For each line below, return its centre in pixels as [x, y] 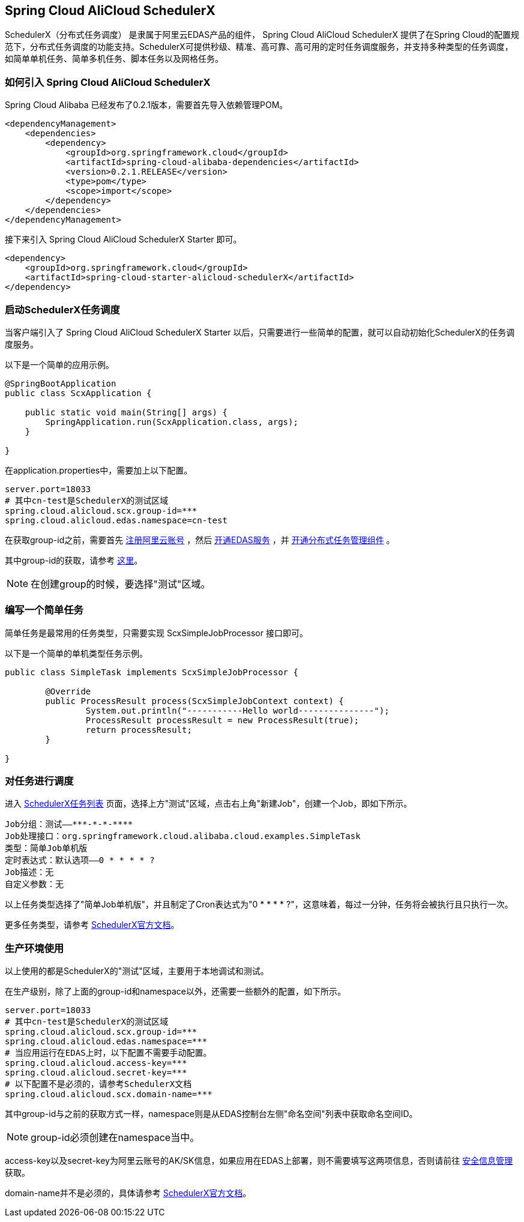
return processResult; [139, 730]
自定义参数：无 [34, 884]
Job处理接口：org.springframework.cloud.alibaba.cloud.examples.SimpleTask [183, 836]
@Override [68, 691]
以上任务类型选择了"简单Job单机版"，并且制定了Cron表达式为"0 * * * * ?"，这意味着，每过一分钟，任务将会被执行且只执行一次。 [259, 904]
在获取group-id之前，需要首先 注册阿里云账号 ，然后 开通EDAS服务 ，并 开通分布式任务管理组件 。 [200, 540]
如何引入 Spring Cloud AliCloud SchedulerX [108, 82]
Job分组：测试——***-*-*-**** [69, 824]
